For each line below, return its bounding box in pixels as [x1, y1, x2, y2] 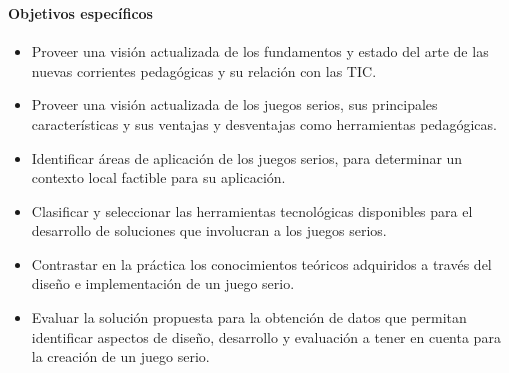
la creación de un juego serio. [31, 346, 210, 367]
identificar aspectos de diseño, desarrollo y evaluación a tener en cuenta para [31, 326, 501, 347]
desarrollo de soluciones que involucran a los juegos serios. [31, 220, 387, 241]
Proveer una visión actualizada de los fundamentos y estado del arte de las [31, 41, 489, 62]
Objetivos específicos [8, 2, 153, 23]
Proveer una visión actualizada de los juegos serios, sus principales [31, 94, 438, 115]
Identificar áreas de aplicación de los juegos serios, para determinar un [31, 147, 463, 168]
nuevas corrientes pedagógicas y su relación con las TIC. [31, 60, 377, 81]
